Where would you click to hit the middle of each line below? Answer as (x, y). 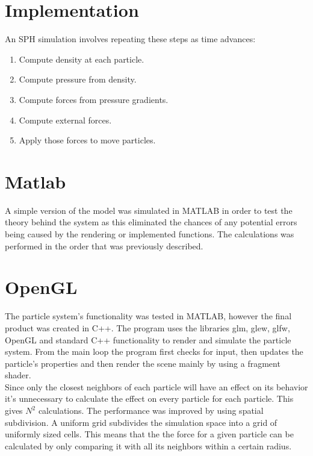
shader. (18, 375)
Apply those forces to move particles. (87, 140)
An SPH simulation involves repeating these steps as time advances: (130, 39)
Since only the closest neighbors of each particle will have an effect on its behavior (156, 386)
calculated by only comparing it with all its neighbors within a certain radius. (148, 445)
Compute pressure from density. (78, 79)
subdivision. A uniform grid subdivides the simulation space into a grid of (141, 422)
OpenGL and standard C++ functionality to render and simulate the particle (148, 339)
